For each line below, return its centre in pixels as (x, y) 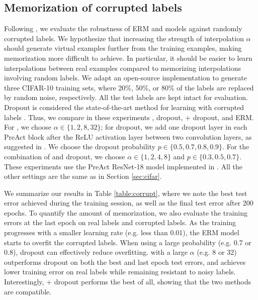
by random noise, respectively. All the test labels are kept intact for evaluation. (126, 97)
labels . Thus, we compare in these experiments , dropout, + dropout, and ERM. (129, 117)
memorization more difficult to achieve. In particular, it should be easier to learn (128, 58)
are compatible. (28, 291)
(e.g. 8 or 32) (217, 252)
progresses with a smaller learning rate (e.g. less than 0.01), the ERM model (122, 232)
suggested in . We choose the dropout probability (80, 146)
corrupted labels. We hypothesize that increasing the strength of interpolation (124, 38)
